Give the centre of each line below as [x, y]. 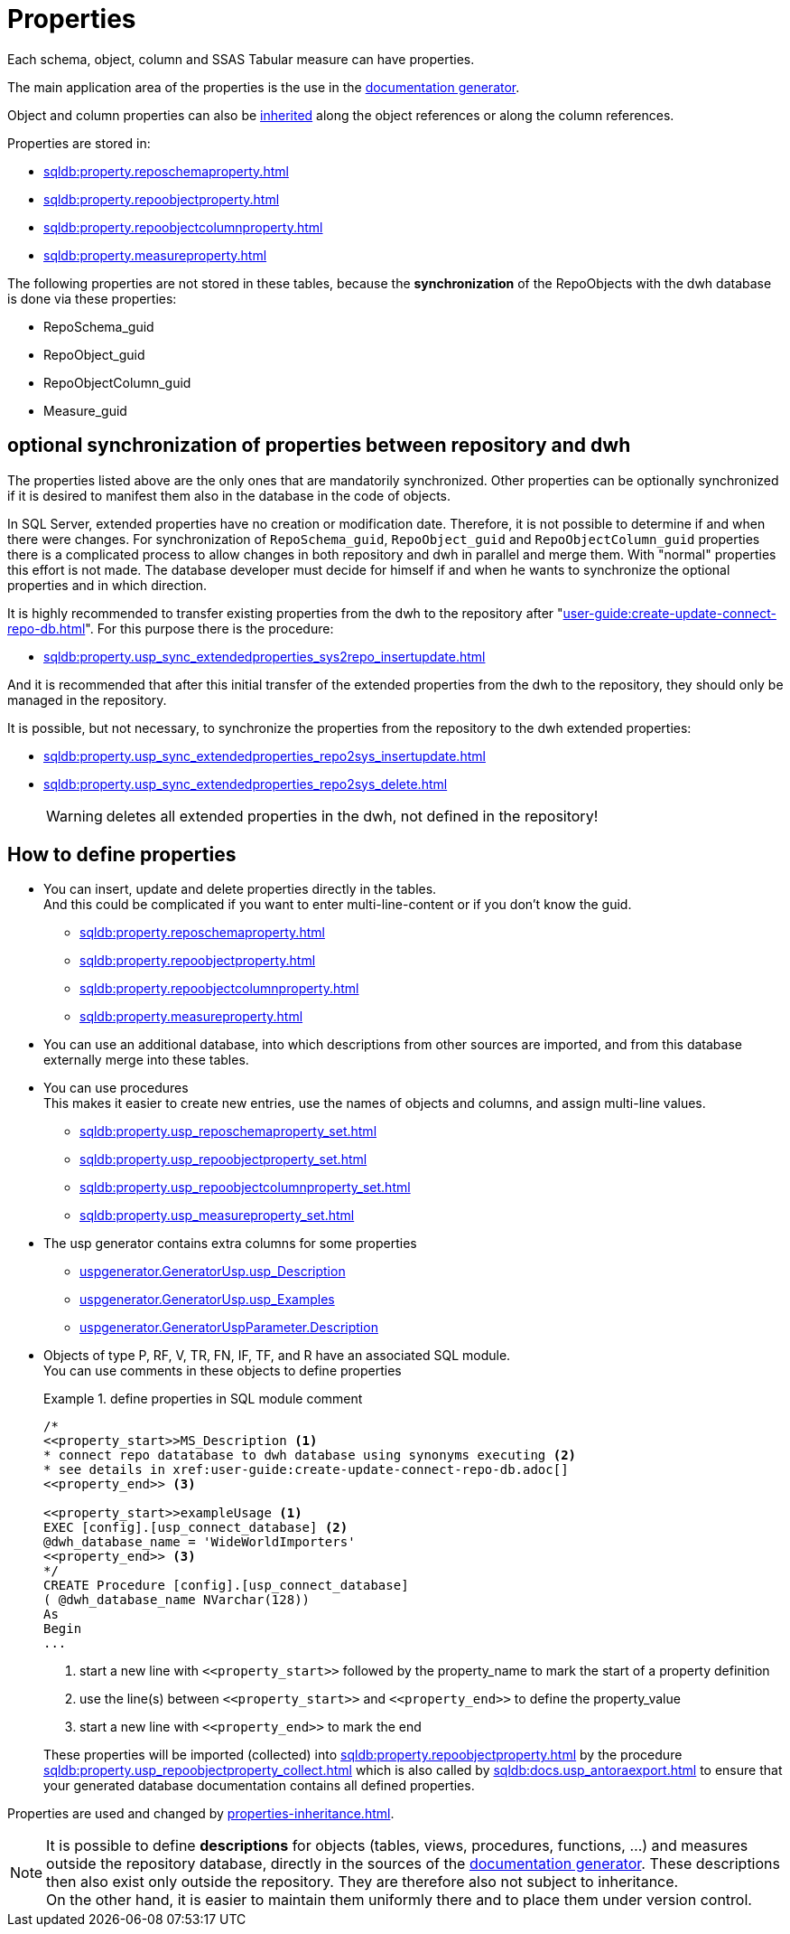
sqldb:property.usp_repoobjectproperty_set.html [223, 1159]
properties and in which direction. [107, 585]
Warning [74, 816]
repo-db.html [46, 628]
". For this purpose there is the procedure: [209, 628]
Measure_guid [85, 410]
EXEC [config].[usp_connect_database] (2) [196, 1528]
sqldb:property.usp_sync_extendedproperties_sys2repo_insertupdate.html [265, 656]
